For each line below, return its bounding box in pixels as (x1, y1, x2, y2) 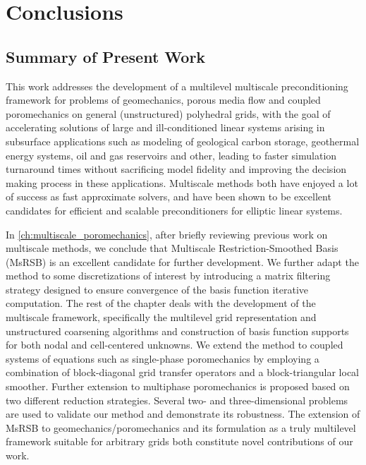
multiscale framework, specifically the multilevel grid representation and (6, 310, 317, 325)
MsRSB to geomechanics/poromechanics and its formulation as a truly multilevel (6, 420, 356, 435)
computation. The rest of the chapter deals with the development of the (6, 296, 316, 310)
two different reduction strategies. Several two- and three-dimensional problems (6, 392, 348, 407)
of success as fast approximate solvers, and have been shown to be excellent (6, 189, 331, 204)
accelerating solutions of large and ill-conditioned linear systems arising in (6, 120, 325, 135)
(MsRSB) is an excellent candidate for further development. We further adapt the (6, 254, 359, 269)
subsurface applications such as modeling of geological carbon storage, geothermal (6, 133, 360, 148)
